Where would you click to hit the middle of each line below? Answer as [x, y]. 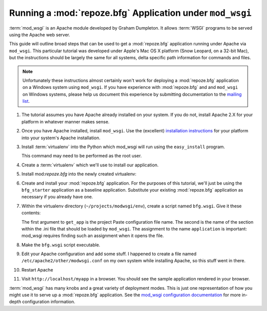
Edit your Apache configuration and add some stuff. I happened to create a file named [109, 254]
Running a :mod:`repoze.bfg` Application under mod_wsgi [130, 13]
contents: [31, 213]
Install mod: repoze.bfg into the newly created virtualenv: [79, 174]
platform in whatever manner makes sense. [66, 121]
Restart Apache [37, 270]
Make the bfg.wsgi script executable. [61, 245]
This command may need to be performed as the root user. [82, 156]
